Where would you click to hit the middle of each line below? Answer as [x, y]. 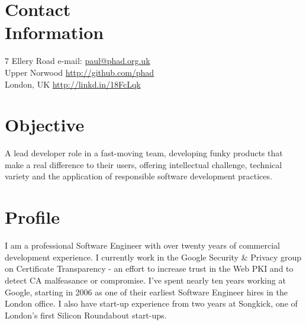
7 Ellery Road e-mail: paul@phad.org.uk [78, 61]
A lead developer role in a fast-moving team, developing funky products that [144, 153]
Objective [45, 125]
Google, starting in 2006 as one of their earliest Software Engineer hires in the [146, 292]
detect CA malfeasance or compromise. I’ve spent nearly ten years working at [145, 280]
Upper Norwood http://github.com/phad [80, 72]
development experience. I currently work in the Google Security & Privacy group [153, 257]
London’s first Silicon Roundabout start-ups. [86, 315]
